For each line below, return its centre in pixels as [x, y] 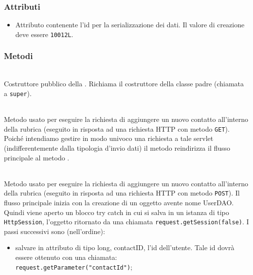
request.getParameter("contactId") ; [74, 266]
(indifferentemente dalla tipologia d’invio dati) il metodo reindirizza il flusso [117, 147]
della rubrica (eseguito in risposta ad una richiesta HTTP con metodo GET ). [117, 128]
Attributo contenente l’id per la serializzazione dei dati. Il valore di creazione [130, 25]
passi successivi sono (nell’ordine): [54, 231]
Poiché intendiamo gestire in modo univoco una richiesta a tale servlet [109, 138]
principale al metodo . [37, 157]
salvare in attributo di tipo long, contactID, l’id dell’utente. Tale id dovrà [125, 247]
